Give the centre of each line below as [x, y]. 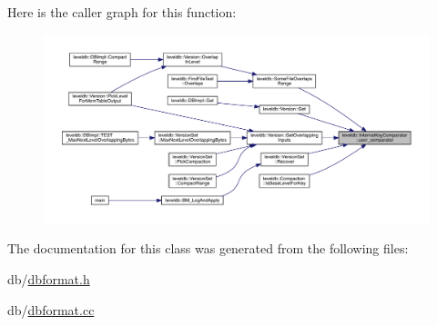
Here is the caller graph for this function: [122, 12]
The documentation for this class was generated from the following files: [208, 248]
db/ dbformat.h [49, 279]
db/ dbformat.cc [51, 309]
